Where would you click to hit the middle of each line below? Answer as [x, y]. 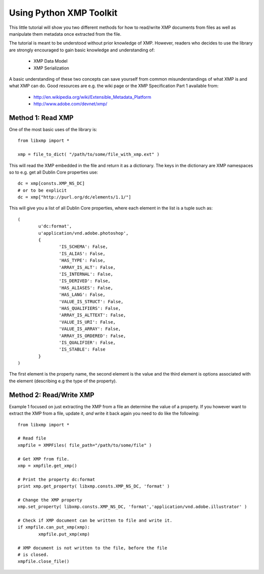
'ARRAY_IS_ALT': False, [87, 267]
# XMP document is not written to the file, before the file [92, 548]
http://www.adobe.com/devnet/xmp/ [70, 104]
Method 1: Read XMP [41, 118]
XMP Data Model [51, 61]
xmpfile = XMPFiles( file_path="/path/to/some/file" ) [85, 445]
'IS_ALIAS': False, [82, 254]
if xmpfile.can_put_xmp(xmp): [54, 527]
